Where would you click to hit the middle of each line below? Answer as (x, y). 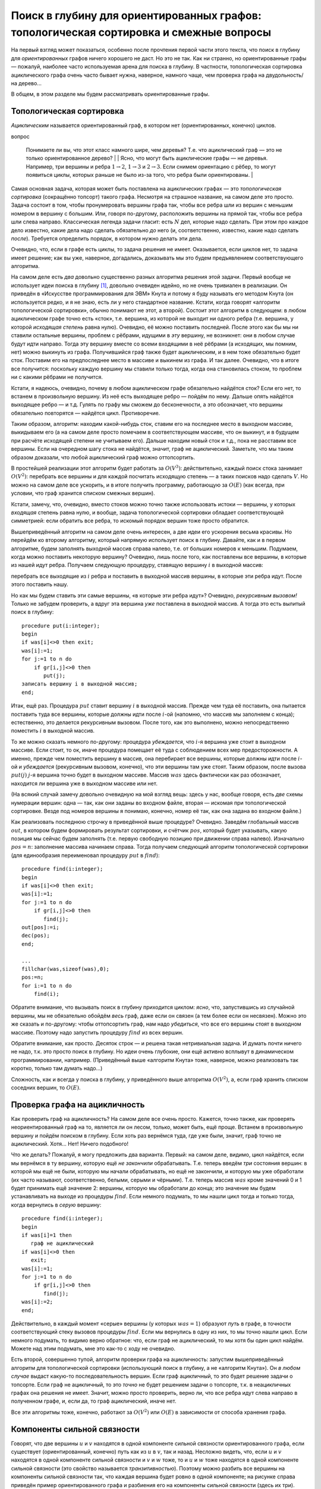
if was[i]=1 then (47, 1235)
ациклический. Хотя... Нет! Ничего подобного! (70, 1144)
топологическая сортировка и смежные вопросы (141, 32)
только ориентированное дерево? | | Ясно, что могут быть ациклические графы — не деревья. (147, 158)
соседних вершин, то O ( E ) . (46, 1088)
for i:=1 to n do (47, 985)
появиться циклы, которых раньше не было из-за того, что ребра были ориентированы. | (139, 175)
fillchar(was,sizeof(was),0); (66, 969)
